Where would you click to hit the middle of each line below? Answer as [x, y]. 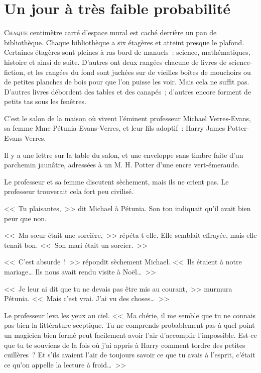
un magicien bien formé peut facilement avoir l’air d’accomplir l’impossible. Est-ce [130, 335]
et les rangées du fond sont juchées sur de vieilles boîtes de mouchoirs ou [139, 72]
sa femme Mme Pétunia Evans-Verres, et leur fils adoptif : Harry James [115, 128]
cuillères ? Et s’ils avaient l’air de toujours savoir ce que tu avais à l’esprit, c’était [130, 355]
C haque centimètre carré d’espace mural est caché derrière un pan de [110, 32]
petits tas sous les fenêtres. [45, 101]
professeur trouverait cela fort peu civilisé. [69, 191]
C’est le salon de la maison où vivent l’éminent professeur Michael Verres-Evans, [128, 118]
